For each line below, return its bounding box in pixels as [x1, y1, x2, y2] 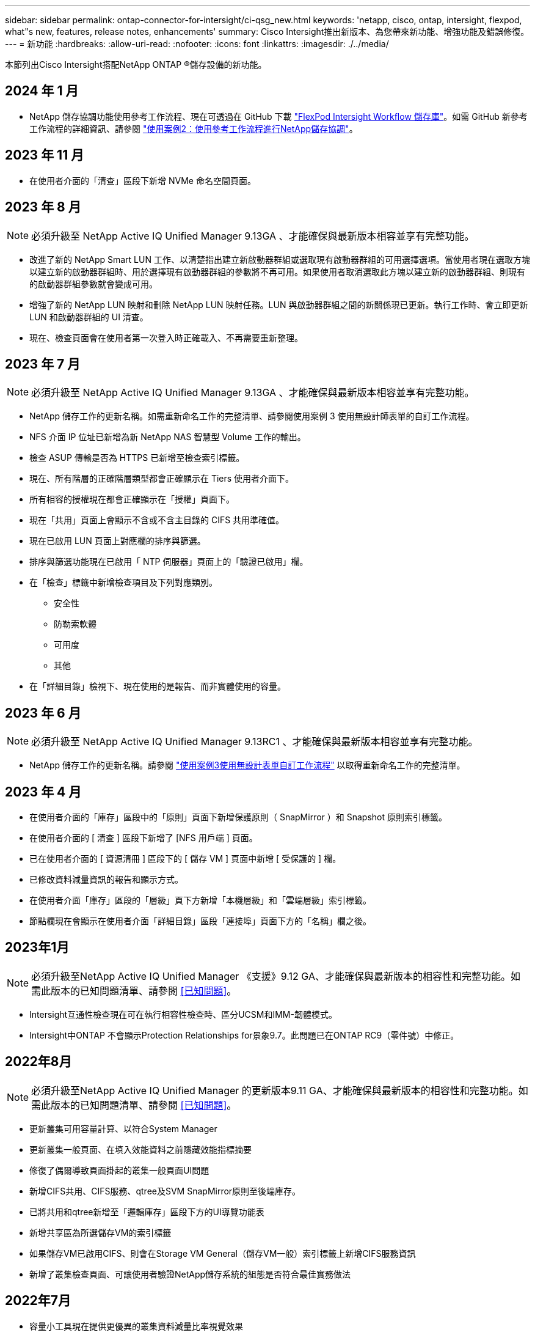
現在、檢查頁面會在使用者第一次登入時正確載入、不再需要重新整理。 [29, 332, 303, 343]
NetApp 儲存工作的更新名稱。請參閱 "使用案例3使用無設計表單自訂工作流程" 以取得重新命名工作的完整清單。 [29, 760, 465, 771]
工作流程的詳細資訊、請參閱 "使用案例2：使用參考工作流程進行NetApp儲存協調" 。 [29, 123, 358, 134]
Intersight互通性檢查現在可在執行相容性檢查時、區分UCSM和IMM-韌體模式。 [29, 1009, 337, 1020]
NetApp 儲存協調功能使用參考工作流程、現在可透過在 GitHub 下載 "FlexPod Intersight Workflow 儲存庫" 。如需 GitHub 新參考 [29, 111, 528, 122]
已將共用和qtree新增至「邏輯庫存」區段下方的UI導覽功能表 [29, 1206, 264, 1217]
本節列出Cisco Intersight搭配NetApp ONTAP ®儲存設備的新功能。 [5, 59, 267, 70]
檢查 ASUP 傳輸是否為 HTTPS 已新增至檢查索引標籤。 [29, 452, 245, 463]
